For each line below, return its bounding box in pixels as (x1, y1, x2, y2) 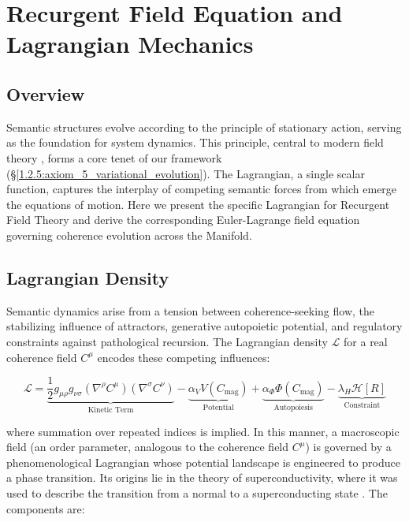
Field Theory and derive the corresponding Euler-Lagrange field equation (6, 211, 360, 228)
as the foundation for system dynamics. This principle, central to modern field (6, 134, 384, 151)
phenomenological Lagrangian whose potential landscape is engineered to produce (6, 453, 400, 470)
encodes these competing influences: (97, 349, 270, 365)
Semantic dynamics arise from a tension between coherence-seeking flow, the (6, 302, 375, 319)
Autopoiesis (273, 404, 313, 412)
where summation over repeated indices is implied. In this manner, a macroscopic (6, 423, 400, 439)
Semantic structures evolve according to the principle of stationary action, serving (6, 118, 402, 135)
